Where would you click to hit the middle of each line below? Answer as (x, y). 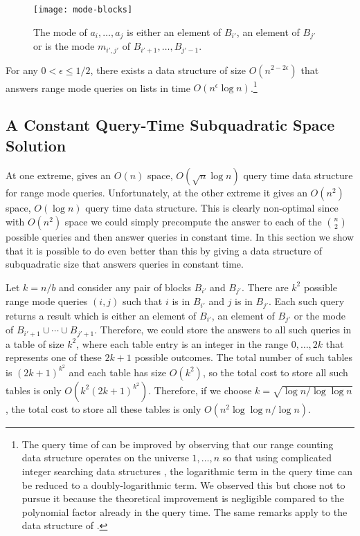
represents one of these (54, 357)
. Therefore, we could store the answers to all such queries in (223, 330)
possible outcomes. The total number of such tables (244, 357)
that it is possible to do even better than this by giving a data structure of (164, 250)
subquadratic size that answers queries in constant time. (125, 264)
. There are (265, 287)
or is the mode (64, 46)
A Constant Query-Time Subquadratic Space (170, 125)
